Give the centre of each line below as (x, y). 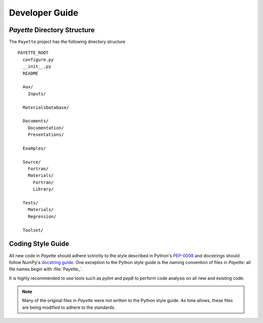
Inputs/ (37, 94)
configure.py (38, 59)
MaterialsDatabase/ (46, 107)
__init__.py (37, 66)
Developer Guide (44, 13)
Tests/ (30, 203)
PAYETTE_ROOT (33, 53)
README (30, 73)
